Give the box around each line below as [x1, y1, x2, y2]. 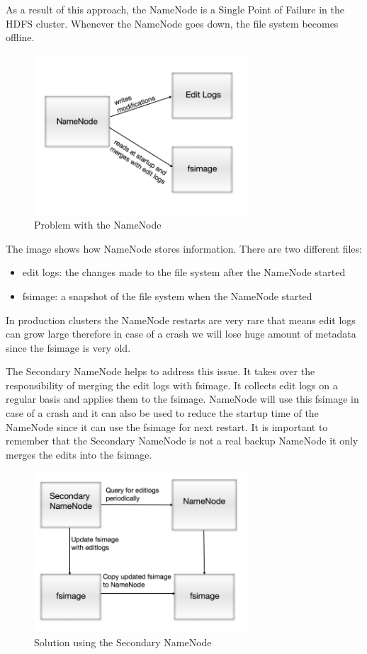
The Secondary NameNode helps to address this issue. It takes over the [6, 364, 315, 379]
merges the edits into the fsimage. [6, 447, 152, 461]
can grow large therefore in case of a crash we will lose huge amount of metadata [6, 326, 356, 341]
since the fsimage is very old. [6, 340, 131, 355]
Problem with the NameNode [34, 217, 162, 232]
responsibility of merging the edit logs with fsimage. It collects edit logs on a [6, 377, 338, 392]
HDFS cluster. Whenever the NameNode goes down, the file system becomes [6, 16, 339, 30]
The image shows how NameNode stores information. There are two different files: [6, 241, 362, 256]
